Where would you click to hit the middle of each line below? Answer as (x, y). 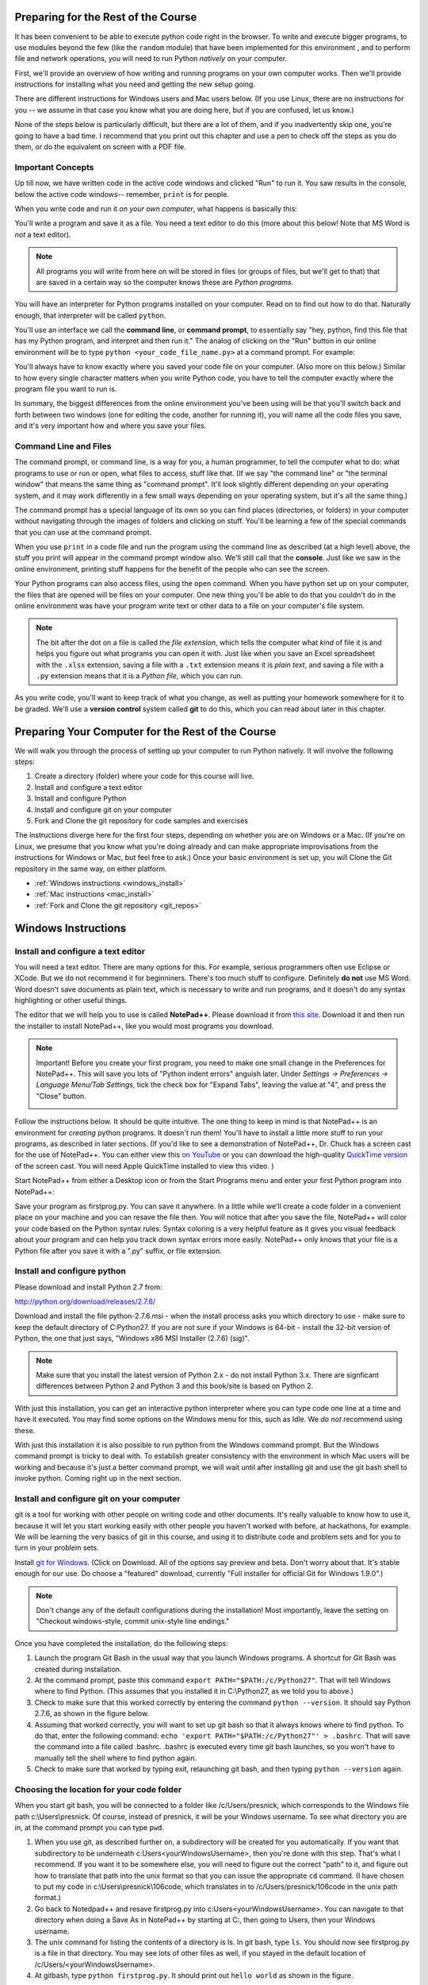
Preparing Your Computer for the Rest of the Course (145, 732)
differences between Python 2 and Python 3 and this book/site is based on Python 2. (175, 1386)
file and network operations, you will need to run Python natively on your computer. (151, 59)
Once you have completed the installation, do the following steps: (122, 1643)
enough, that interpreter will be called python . (90, 315)
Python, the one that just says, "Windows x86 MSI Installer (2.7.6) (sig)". (132, 1339)
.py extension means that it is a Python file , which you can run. (139, 676)
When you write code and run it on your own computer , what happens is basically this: (156, 208)
